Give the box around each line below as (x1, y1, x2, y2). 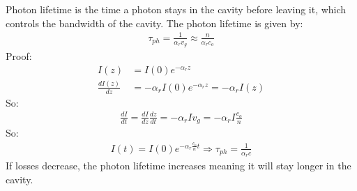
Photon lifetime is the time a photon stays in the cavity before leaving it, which (6, 2, 347, 16)
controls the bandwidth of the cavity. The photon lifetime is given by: (6, 15, 303, 30)
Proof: (6, 48, 32, 63)
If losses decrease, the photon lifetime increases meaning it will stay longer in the (6, 158, 351, 173)
